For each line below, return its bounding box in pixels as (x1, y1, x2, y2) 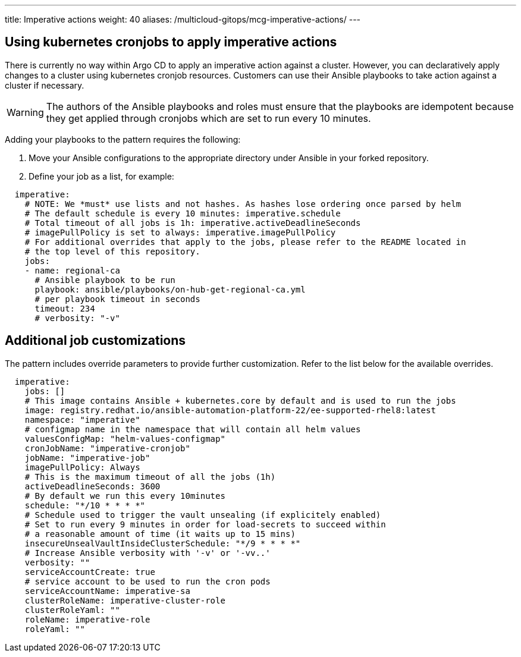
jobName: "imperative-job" (24, 452, 150, 463)
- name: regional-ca (24, 265, 120, 275)
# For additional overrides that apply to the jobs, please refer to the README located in (24, 237, 466, 247)
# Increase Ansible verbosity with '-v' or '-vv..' (24, 548, 271, 558)
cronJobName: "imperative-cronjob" (24, 443, 190, 453)
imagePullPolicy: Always (24, 462, 140, 472)
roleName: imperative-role (24, 614, 150, 624)
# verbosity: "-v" (34, 313, 120, 323)
